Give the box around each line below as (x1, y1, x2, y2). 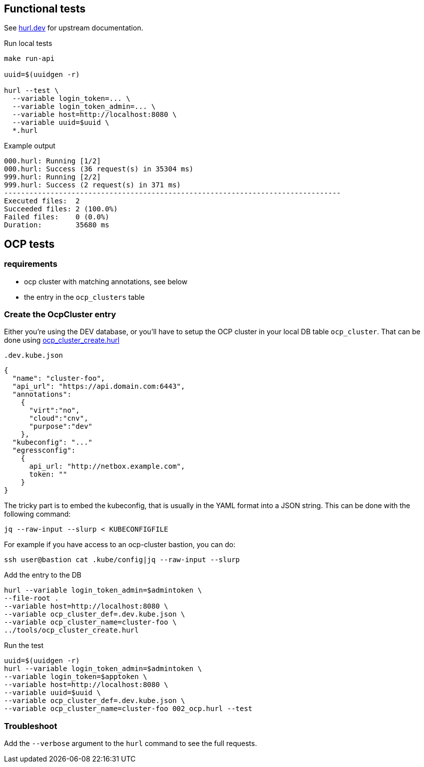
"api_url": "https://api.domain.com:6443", (12, 382, 185, 391)
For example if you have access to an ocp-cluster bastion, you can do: (4, 540, 236, 549)
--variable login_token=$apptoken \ (4, 673, 147, 681)
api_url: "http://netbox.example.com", (29, 462, 185, 471)
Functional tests (4, 2, 86, 15)
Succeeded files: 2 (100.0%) (4, 205, 118, 213)
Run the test (4, 641, 44, 650)
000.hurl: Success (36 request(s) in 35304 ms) (4, 165, 194, 173)
